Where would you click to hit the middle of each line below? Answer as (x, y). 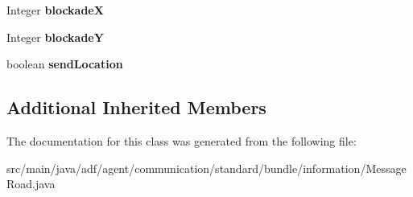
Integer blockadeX (55, 10)
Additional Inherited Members (136, 107)
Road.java (31, 184)
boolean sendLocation (65, 64)
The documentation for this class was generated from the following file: (182, 140)
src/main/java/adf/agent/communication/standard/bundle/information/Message (206, 168)
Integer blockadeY (55, 37)
